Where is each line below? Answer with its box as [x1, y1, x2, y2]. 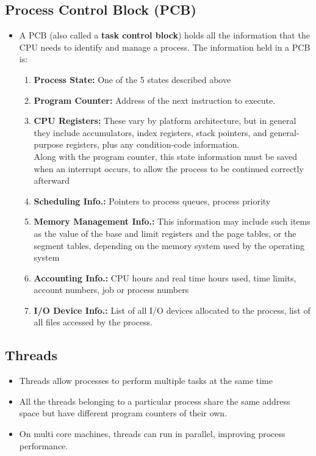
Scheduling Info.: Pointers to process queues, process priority [34, 194, 271, 207]
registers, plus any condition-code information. [66, 138, 240, 151]
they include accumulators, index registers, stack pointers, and [34, 126, 267, 139]
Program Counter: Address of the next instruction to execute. [34, 93, 276, 106]
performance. [19, 439, 68, 452]
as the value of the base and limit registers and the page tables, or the [34, 226, 296, 239]
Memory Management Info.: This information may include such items [34, 215, 311, 228]
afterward [34, 174, 70, 187]
